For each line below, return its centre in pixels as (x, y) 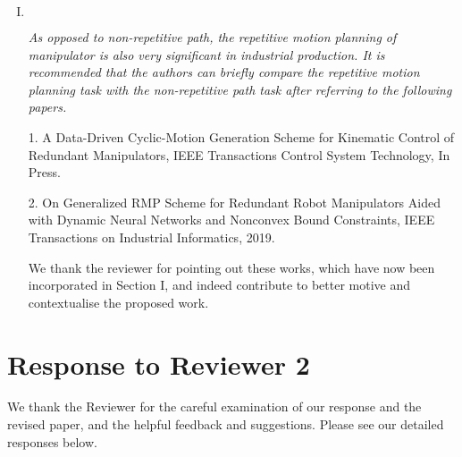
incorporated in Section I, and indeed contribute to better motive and (219, 285)
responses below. (52, 441)
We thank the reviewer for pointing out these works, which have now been (231, 267)
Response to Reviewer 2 (159, 364)
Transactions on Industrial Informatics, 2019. (151, 237)
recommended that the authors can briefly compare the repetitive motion (224, 72)
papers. (47, 107)
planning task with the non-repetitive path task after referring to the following (240, 89)
